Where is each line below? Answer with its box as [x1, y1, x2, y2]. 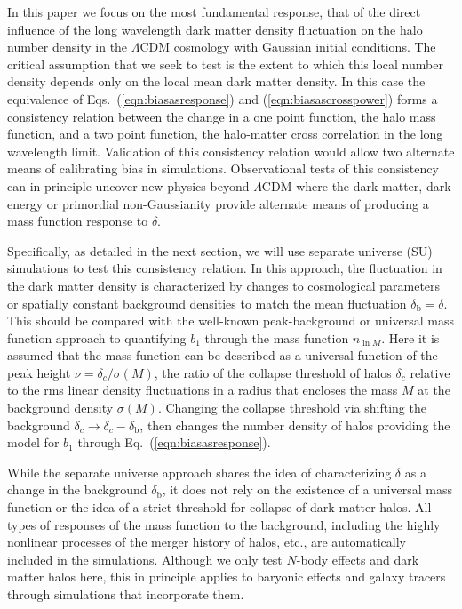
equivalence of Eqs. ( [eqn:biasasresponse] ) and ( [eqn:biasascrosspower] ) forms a [7, 89, 438, 108]
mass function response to [7, 212, 148, 230]
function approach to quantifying [7, 328, 187, 347]
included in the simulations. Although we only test [7, 549, 283, 568]
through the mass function [204, 328, 349, 347]
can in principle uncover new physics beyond [7, 176, 250, 195]
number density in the [7, 37, 128, 56]
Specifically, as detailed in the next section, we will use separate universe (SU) [7, 241, 433, 260]
